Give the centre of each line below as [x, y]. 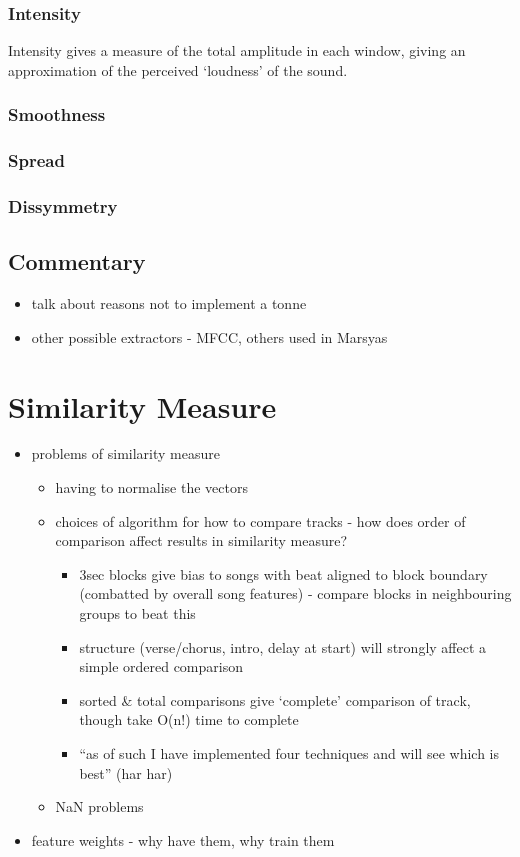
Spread [36, 160]
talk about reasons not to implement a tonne [169, 303]
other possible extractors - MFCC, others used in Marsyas [209, 336]
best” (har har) [126, 772]
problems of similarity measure [125, 453]
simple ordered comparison [161, 666]
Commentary [77, 261]
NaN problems [99, 806]
